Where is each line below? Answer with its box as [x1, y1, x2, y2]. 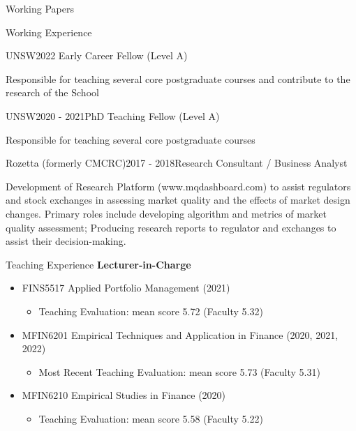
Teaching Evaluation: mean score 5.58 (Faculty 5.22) [38, 411, 263, 425]
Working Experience [6, 24, 92, 39]
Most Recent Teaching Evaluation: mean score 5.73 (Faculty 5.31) [38, 364, 320, 379]
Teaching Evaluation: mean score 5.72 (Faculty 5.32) [38, 303, 263, 318]
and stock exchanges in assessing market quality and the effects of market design [6, 192, 350, 207]
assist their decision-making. [6, 234, 126, 248]
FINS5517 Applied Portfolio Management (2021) [22, 280, 230, 295]
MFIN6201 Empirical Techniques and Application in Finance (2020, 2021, [22, 327, 339, 342]
